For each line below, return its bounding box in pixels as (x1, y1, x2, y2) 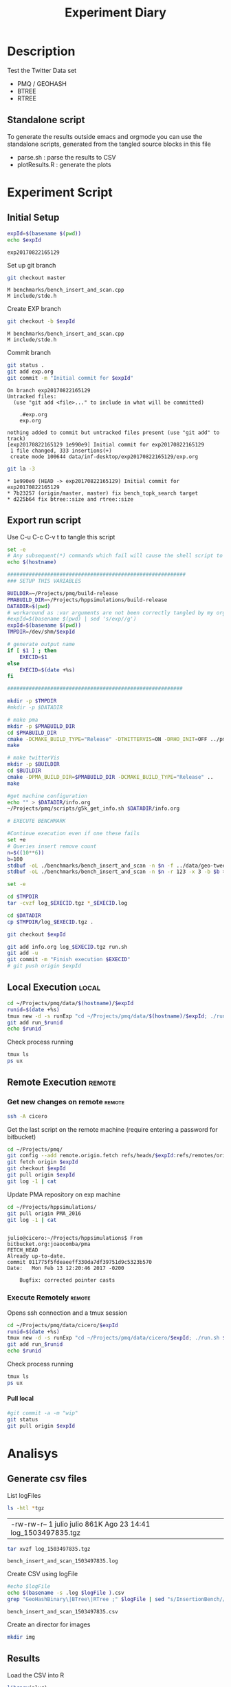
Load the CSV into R (7, 1670, 65, 1679)
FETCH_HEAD (7, 1247, 38, 1254)
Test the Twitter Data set (7, 66, 77, 74)
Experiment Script (7, 184, 113, 200)
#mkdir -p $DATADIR (7, 704, 63, 711)
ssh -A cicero (7, 1113, 48, 1119)
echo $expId (7, 236, 41, 244)
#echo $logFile (7, 1583, 51, 1590)
